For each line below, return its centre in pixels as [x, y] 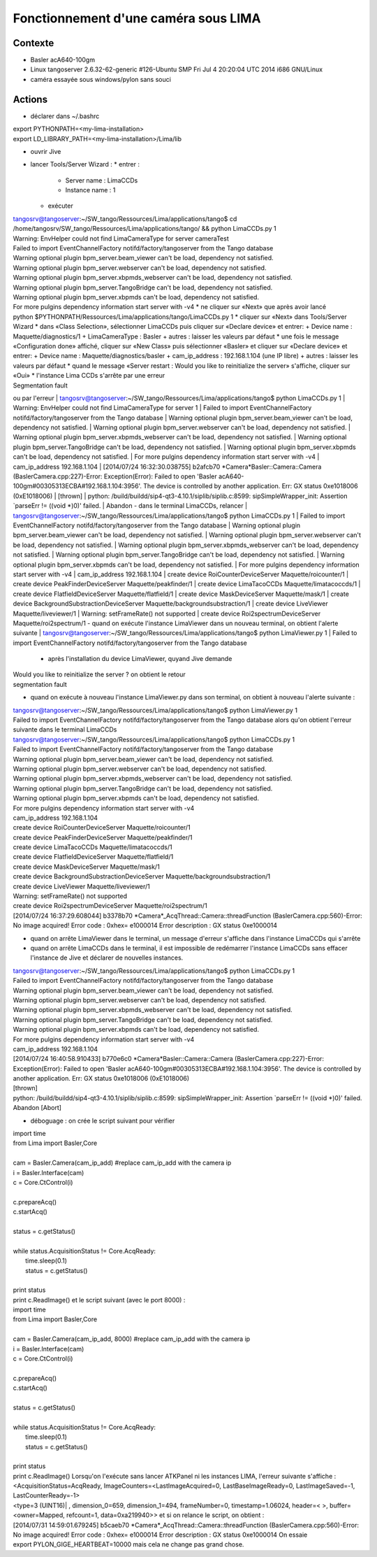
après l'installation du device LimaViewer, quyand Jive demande [140, 659]
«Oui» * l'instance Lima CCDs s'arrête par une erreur [89, 376]
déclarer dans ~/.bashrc [65, 116]
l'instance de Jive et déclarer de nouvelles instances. [107, 958]
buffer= [340, 1505]
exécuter [60, 206]
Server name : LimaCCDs [102, 180]
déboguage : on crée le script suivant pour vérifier [103, 1121]
